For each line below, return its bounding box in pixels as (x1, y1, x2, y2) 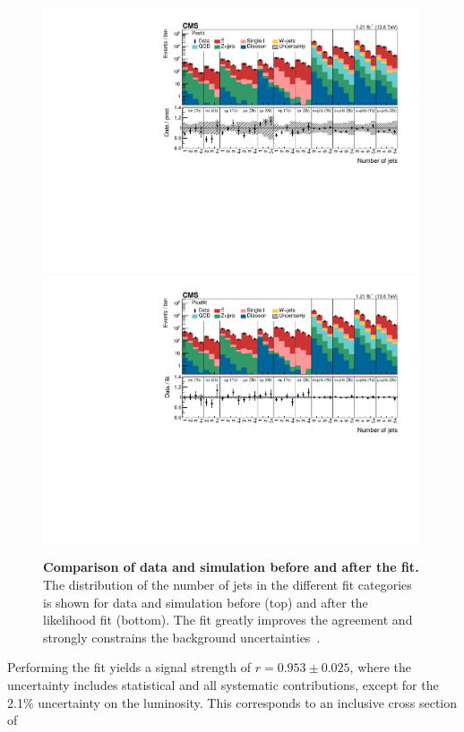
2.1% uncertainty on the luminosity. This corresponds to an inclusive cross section (7, 693, 458, 711)
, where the (349, 658, 412, 677)
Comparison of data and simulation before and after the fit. (43, 558, 419, 576)
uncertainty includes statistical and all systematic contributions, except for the (7, 676, 439, 694)
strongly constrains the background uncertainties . (43, 627, 321, 646)
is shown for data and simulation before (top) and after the (43, 592, 368, 611)
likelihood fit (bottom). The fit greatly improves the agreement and (43, 610, 413, 629)
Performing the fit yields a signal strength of (7, 658, 252, 677)
